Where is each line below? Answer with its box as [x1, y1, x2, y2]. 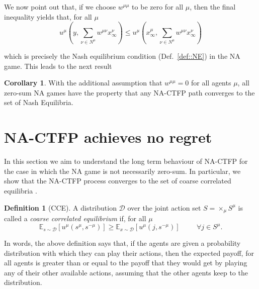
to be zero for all [132, 2, 184, 12]
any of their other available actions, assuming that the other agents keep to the [4, 267, 248, 277]
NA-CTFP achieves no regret [4, 127, 212, 147]
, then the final [190, 2, 236, 12]
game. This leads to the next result [4, 60, 112, 71]
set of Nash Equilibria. [4, 97, 73, 108]
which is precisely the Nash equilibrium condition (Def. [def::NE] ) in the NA [4, 51, 240, 61]
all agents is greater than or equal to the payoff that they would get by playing [4, 257, 247, 268]
